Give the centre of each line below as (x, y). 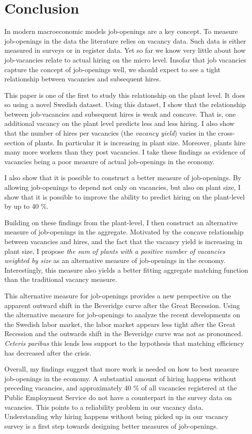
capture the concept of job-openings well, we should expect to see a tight (112, 69)
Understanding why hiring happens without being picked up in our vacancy (117, 416)
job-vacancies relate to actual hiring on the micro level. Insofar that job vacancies (125, 59)
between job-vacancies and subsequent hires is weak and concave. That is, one (120, 114)
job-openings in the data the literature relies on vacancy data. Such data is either (125, 40)
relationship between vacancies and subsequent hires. (83, 79)
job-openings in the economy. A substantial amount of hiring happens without (120, 378)
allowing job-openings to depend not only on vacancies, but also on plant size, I (123, 187)
